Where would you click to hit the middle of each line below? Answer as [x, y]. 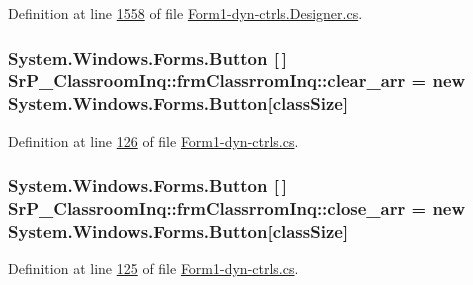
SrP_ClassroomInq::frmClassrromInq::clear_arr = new [237, 80]
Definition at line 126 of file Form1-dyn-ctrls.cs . [153, 140]
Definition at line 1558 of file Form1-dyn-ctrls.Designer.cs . [185, 13]
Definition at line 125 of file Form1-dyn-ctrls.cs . [153, 268]
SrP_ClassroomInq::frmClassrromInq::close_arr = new [237, 208]
